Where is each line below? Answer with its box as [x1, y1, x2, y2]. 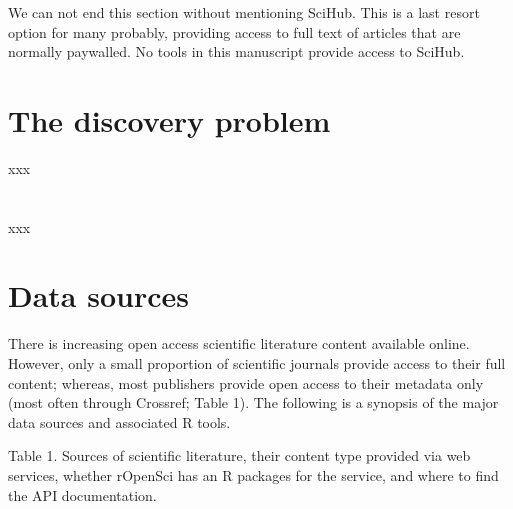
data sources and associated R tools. [8, 411, 231, 432]
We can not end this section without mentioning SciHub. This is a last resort [8, 2, 480, 22]
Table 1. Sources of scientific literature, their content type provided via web [8, 445, 471, 466]
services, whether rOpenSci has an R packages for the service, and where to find [8, 464, 499, 485]
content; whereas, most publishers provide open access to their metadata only [8, 372, 484, 393]
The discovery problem [8, 99, 331, 140]
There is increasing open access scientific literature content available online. [8, 333, 470, 354]
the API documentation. [8, 484, 157, 505]
